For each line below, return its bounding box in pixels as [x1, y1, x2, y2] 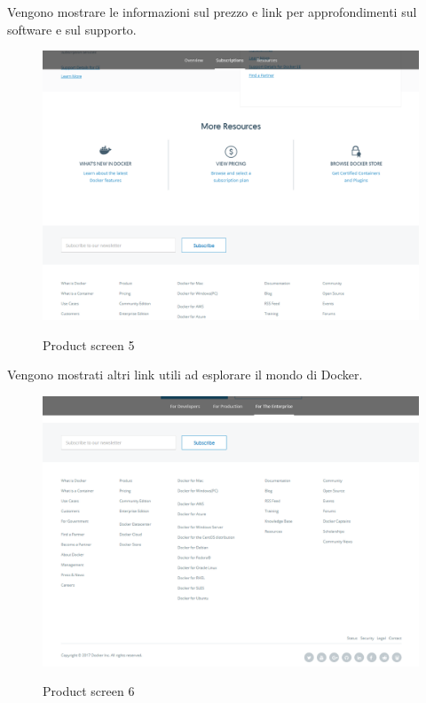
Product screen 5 [43, 335, 135, 354]
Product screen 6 [43, 682, 135, 700]
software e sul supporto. [7, 20, 137, 38]
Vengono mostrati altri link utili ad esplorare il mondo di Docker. [7, 365, 363, 384]
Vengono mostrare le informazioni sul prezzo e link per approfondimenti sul [7, 3, 417, 20]
